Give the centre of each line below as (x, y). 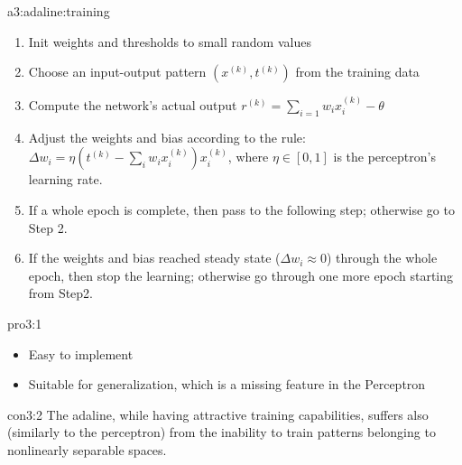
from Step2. (61, 293)
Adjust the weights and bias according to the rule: (167, 137)
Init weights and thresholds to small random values (170, 41)
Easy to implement (81, 353)
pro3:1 (25, 323)
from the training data (357, 72)
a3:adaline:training (59, 11)
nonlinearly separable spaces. (87, 449)
